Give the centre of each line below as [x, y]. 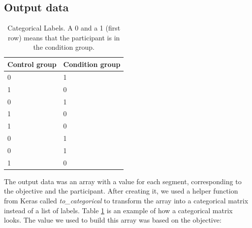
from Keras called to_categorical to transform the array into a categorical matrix [126, 201]
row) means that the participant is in [64, 37]
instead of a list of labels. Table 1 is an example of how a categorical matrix [118, 210]
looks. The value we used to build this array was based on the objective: [113, 220]
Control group [32, 64]
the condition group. [64, 47]
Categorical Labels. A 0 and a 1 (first [64, 28]
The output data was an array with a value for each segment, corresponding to [123, 181]
